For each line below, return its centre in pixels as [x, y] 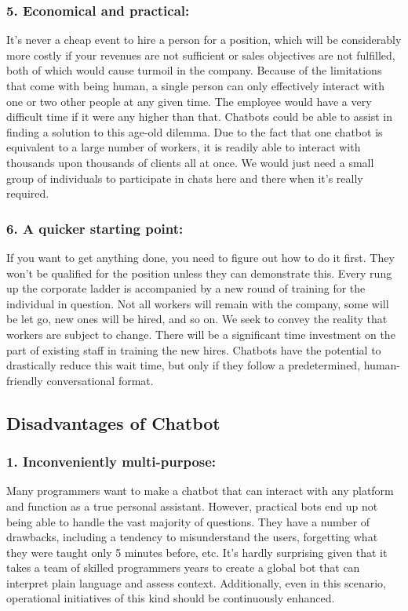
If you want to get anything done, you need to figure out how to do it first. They [200, 257]
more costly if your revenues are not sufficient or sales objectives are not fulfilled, [201, 55]
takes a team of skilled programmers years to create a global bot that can [183, 567]
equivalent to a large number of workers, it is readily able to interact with [184, 147]
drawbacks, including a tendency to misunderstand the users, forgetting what [192, 537]
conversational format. [100, 380]
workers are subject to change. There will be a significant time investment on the [201, 334]
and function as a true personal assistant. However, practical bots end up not [192, 506]
